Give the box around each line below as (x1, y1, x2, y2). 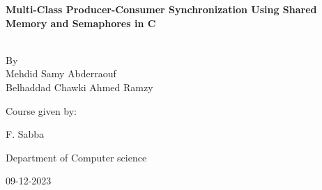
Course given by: (6, 103, 77, 118)
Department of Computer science (6, 150, 147, 164)
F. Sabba (6, 127, 45, 141)
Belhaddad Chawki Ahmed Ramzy (6, 79, 153, 94)
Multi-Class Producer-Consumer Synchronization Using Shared (6, 2, 317, 16)
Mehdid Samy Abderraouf (6, 66, 116, 81)
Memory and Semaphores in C (6, 15, 156, 30)
